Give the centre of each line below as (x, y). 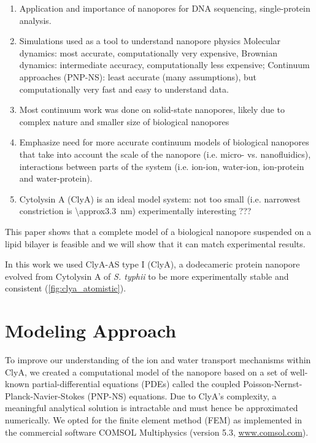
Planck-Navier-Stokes (45, 395)
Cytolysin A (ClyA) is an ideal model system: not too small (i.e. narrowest (160, 198)
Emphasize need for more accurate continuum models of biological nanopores (164, 142)
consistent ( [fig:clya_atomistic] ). (66, 288)
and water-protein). (56, 178)
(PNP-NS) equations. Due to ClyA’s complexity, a (182, 395)
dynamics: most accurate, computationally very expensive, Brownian (148, 52)
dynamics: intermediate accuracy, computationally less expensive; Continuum (164, 65)
